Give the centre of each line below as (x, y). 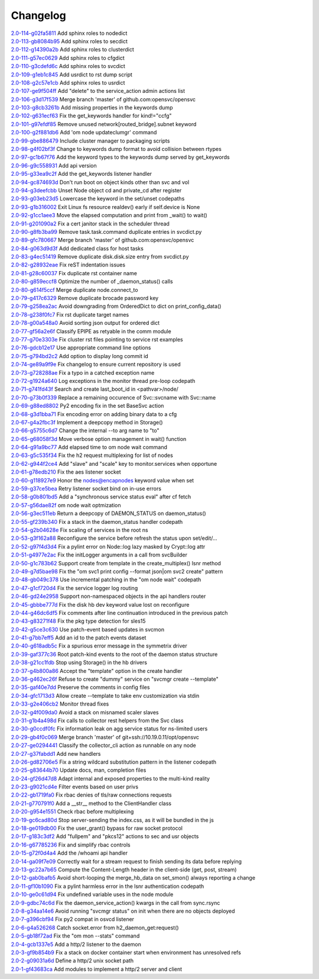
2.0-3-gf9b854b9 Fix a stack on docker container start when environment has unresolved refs (126, 952)
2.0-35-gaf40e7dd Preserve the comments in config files (80, 687)
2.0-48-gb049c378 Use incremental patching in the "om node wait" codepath (106, 579)
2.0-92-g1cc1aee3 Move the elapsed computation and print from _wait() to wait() (109, 215)
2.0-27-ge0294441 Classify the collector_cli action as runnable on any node (103, 745)
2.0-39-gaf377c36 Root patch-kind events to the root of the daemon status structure (114, 654)
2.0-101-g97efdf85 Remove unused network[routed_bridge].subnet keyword (104, 124)
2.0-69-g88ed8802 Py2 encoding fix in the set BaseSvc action (87, 406)
